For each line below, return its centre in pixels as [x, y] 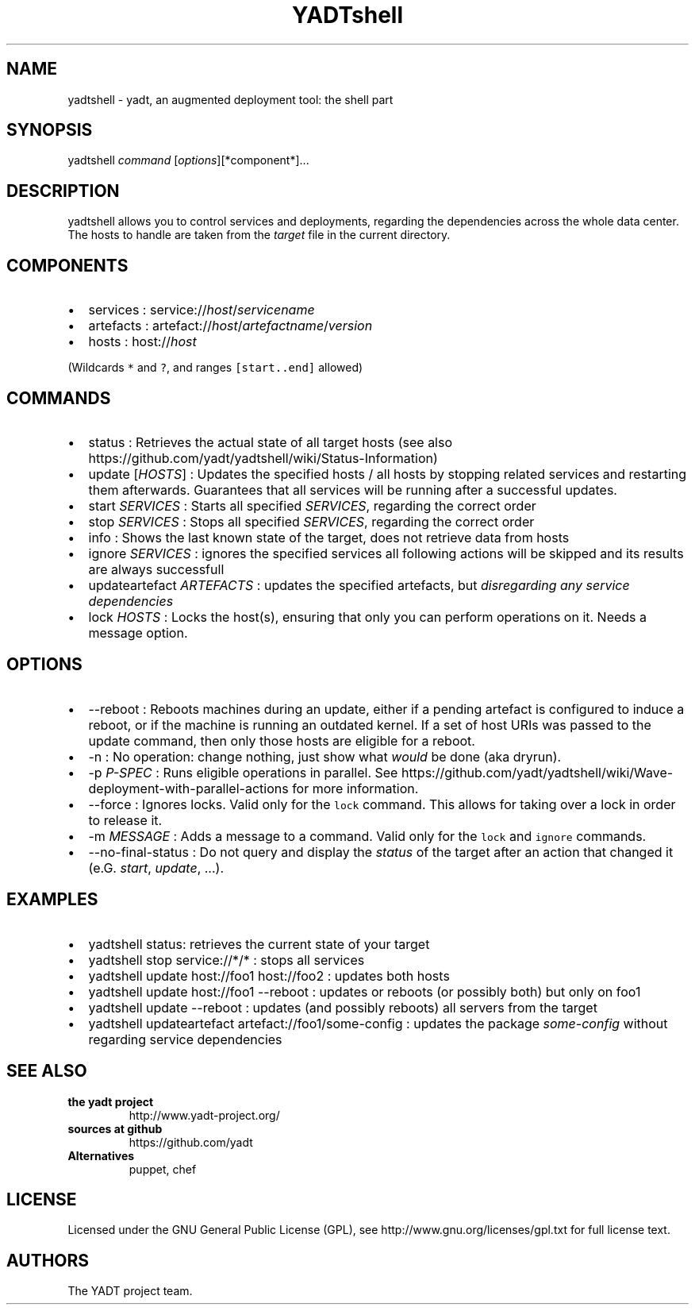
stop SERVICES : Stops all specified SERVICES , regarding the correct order [311, 521]
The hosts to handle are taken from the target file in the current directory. [259, 235]
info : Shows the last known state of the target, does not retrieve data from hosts [329, 537]
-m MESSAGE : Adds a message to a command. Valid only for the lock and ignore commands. [367, 836]
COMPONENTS [67, 265]
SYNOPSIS [50, 130]
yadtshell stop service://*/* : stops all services [227, 960]
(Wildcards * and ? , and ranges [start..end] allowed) [215, 368]
